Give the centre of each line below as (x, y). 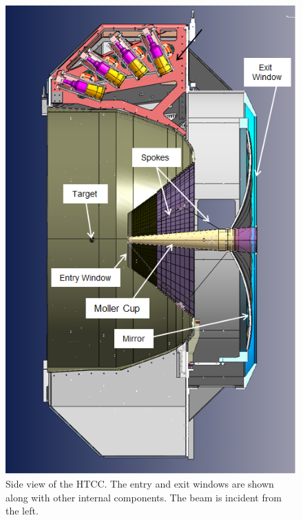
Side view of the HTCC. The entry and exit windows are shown (140, 484)
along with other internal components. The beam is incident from (144, 497)
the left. (22, 511)
